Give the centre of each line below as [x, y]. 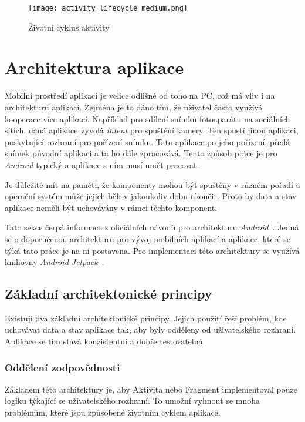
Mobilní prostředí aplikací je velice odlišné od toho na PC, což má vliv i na [140, 96]
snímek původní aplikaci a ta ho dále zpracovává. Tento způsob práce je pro [141, 153]
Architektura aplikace [94, 67]
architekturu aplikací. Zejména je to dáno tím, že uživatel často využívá [134, 107]
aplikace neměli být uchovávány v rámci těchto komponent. [111, 207]
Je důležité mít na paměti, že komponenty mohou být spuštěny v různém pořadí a [152, 184]
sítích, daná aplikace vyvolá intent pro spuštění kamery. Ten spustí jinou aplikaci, [152, 130]
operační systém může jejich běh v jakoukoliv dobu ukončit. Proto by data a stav [151, 196]
